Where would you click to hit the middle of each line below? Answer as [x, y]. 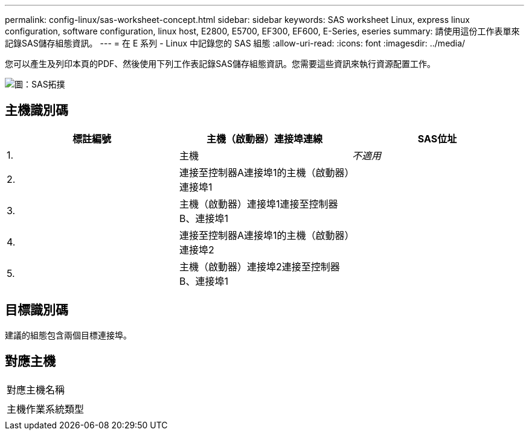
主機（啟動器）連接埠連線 [264, 138]
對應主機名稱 [36, 389]
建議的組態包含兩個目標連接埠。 [68, 335]
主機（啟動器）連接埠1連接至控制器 [258, 204]
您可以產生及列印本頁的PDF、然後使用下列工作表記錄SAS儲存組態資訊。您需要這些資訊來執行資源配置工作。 [220, 64]
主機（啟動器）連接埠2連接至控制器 [259, 266]
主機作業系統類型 [46, 409]
